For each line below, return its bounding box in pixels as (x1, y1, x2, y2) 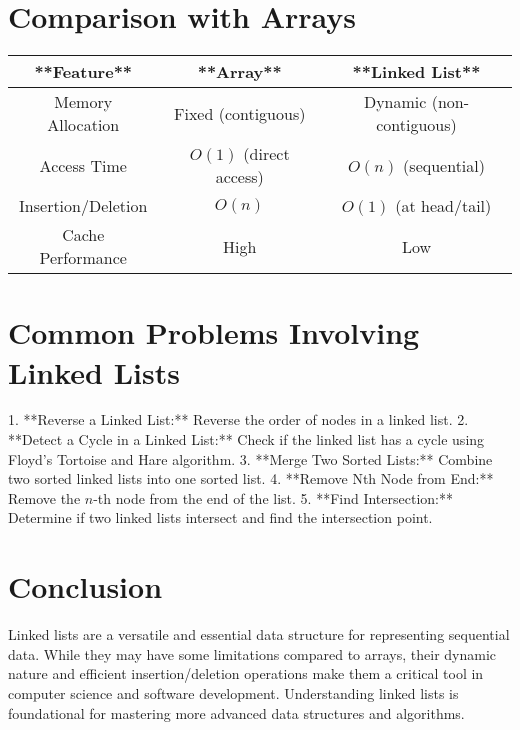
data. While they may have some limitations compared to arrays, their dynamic (8, 643, 497, 664)
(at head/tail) (395, 194, 492, 218)
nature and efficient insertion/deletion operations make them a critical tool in (8, 663, 484, 684)
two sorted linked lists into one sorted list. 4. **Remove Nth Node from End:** (8, 468, 494, 489)
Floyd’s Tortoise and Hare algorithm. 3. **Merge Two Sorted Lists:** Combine (8, 448, 493, 469)
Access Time (39, 153, 127, 177)
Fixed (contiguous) (173, 101, 306, 125)
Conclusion (8, 566, 163, 607)
